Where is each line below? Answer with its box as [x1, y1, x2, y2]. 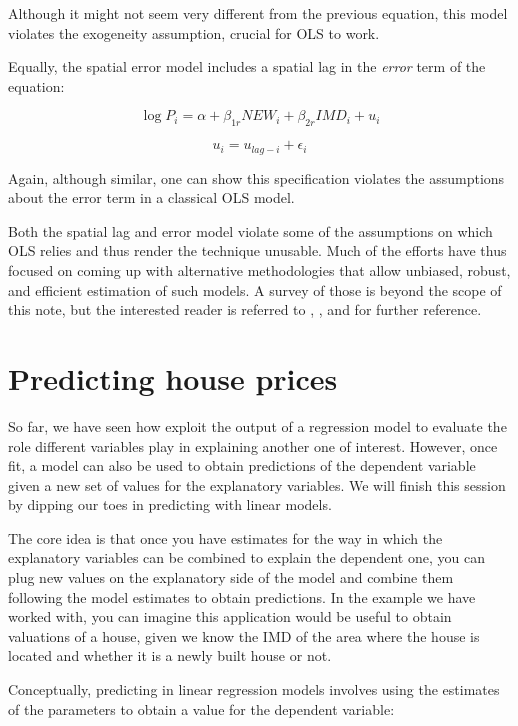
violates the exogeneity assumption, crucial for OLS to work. [8, 22, 380, 43]
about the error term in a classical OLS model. [8, 187, 295, 208]
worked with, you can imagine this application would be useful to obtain [8, 606, 452, 627]
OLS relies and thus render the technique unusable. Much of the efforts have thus [8, 240, 507, 261]
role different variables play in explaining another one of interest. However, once [8, 435, 498, 456]
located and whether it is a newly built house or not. [8, 645, 332, 666]
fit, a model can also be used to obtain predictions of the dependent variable [8, 455, 476, 476]
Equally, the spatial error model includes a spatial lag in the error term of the [8, 56, 486, 77]
